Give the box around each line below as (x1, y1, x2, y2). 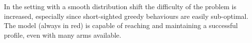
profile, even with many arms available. (4, 29, 121, 40)
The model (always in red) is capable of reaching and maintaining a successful (4, 20, 238, 30)
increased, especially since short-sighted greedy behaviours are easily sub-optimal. (4, 11, 249, 21)
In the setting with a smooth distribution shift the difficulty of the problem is (4, 1, 236, 11)
